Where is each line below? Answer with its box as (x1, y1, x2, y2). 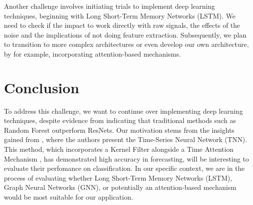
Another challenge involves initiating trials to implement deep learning (4, 1, 215, 11)
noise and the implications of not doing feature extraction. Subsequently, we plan (4, 29, 247, 40)
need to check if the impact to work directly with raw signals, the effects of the (4, 20, 240, 30)
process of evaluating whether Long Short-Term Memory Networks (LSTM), (4, 172, 232, 183)
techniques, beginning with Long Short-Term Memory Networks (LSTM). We (4, 10, 235, 20)
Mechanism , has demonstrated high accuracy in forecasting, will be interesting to (4, 153, 249, 164)
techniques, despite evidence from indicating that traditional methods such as (4, 115, 236, 125)
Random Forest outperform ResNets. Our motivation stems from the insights (4, 124, 234, 135)
